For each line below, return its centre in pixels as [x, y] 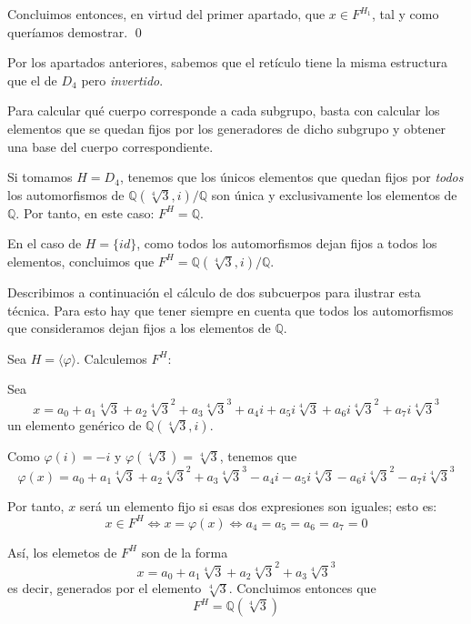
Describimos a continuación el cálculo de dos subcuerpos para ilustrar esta [214, 292]
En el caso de [45, 243]
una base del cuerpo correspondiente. [110, 146]
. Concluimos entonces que [302, 588]
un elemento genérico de [75, 425]
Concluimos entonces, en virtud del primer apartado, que [166, 14]
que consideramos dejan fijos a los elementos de [139, 328]
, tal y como [405, 14]
